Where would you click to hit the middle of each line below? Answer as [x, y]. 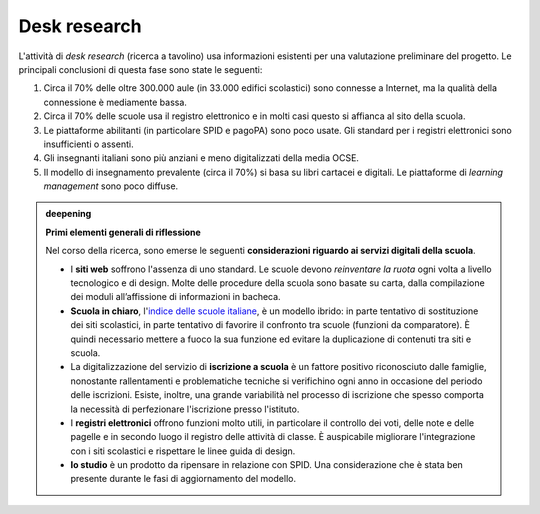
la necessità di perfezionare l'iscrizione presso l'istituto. [185, 409]
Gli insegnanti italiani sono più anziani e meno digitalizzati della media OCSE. [201, 158]
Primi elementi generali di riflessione [123, 232]
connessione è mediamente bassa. [115, 102]
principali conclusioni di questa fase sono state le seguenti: [140, 69]
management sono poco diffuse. [111, 186]
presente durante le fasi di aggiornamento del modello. [183, 479]
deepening [68, 214]
